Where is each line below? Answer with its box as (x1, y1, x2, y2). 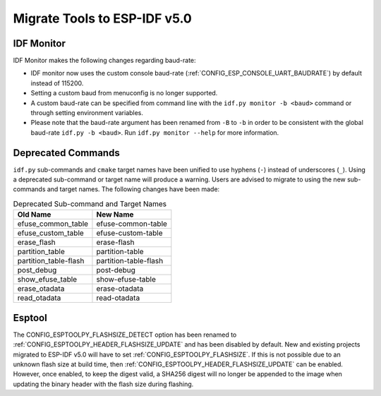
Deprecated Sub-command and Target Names (13, 199, 167, 209)
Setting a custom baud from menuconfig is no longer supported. (30, 89, 218, 97)
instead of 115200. (30, 78, 84, 88)
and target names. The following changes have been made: (47, 185, 220, 193)
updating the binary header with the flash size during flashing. (13, 380, 194, 388)
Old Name (17, 210, 52, 220)
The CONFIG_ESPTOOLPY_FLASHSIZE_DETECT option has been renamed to (13, 330, 237, 339)
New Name (96, 210, 134, 220)
